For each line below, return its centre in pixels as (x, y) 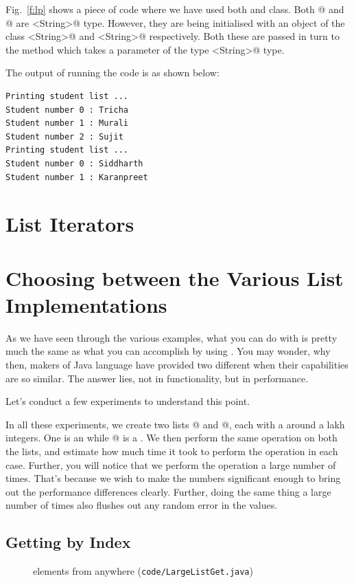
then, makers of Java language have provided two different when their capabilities (177, 364)
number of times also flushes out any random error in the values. (142, 505)
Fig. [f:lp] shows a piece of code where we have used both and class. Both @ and (175, 9)
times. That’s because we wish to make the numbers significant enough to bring (173, 478)
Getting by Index (68, 542)
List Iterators (70, 224)
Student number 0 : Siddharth (74, 163)
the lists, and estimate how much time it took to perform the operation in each (172, 451)
